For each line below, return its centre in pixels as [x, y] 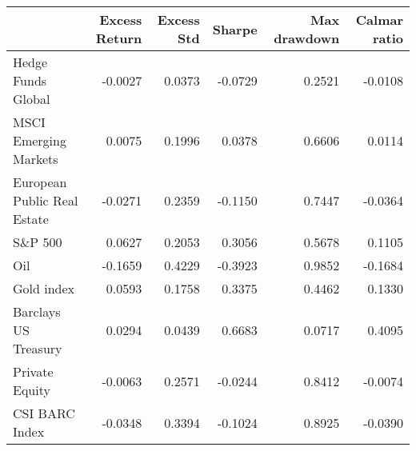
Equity [32, 390]
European [40, 182]
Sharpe [235, 29]
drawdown [307, 38]
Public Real [46, 200]
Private [33, 371]
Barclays [37, 311]
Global [32, 99]
